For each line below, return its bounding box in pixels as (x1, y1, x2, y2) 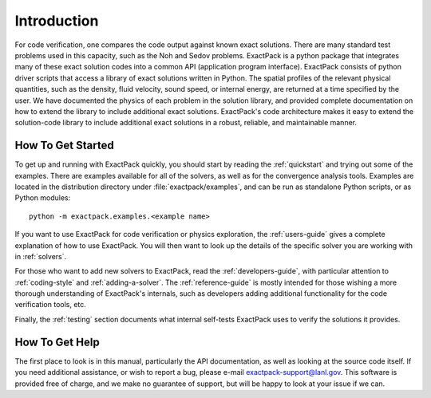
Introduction (14, 12, 99, 30)
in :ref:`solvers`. (14, 251, 67, 261)
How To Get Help (14, 335, 100, 349)
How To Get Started (14, 139, 115, 152)
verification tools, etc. (14, 300, 87, 309)
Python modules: (14, 193, 71, 203)
